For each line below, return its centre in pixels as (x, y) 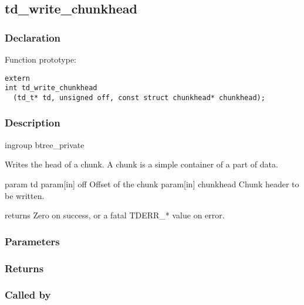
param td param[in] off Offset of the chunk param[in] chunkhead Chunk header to (152, 184)
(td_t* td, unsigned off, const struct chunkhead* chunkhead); (139, 97)
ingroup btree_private (45, 144)
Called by (28, 295)
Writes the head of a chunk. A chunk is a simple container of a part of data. (141, 164)
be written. (25, 195)
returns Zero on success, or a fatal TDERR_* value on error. (115, 215)
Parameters (32, 241)
